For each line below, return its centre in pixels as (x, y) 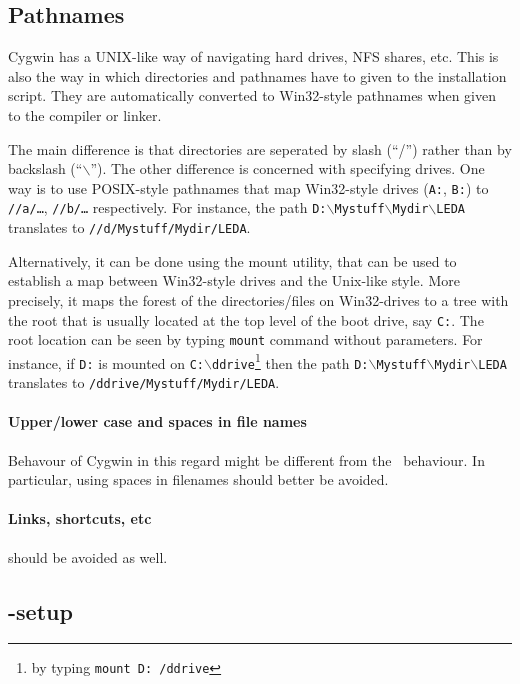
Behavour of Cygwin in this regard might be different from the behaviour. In (246, 459)
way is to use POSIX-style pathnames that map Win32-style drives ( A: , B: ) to (248, 187)
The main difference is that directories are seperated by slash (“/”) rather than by (260, 148)
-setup (40, 610)
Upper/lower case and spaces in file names (157, 421)
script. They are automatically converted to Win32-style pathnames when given (252, 95)
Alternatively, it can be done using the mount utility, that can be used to (232, 260)
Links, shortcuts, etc (80, 518)
